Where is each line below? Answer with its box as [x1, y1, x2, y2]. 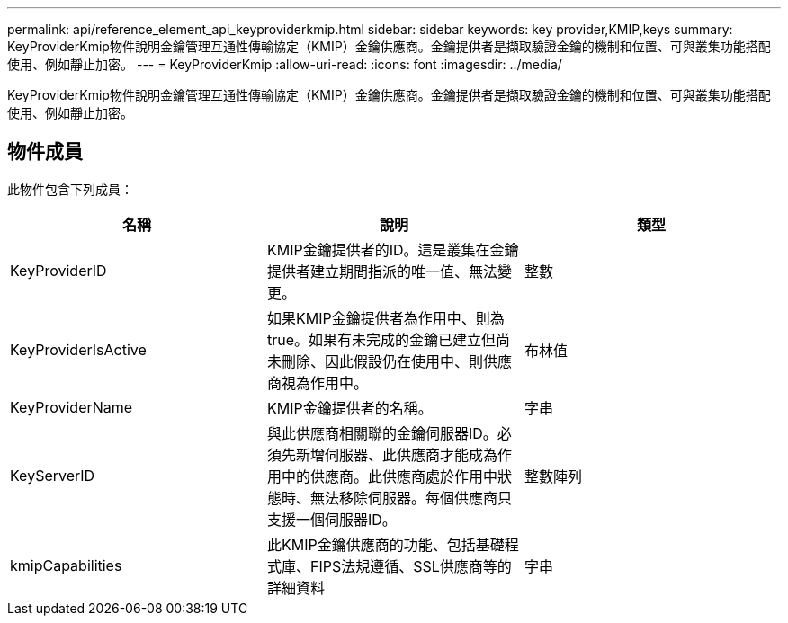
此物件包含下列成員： [7, 181, 133, 197]
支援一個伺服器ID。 [266, 510, 397, 529]
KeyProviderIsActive [10, 340, 147, 359]
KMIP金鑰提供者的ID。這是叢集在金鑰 [266, 240, 519, 259]
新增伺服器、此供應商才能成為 [295, 445, 497, 464]
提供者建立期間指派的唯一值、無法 [266, 262, 497, 280]
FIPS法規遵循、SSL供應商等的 [309, 556, 512, 575]
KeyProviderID [10, 261, 107, 280]
